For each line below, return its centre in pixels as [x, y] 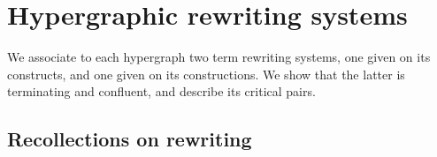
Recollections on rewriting [130, 139]
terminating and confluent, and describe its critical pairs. [161, 91]
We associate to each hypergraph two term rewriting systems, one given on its [219, 57]
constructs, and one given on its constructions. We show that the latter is [206, 74]
